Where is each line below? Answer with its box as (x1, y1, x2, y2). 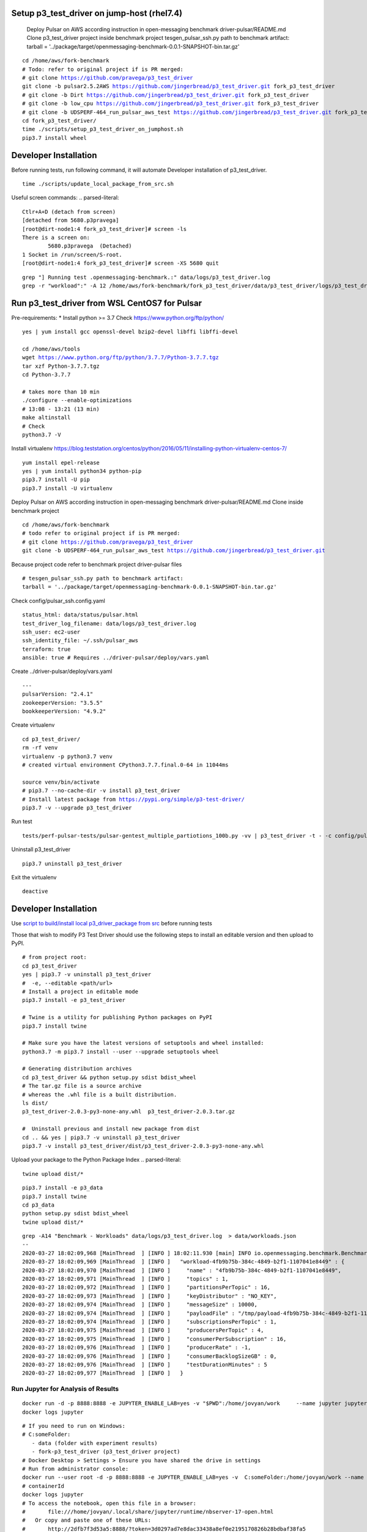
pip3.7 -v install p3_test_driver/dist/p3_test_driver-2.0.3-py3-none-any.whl (22, 1142, 264, 1149)
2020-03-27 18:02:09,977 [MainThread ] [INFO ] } (22, 1370, 183, 1377)
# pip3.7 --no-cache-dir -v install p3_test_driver (22, 787, 180, 794)
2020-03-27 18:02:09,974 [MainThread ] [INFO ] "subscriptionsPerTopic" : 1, (22, 1318, 277, 1325)
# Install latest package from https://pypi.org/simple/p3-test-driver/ (22, 795, 245, 803)
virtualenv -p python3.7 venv (22, 753, 113, 760)
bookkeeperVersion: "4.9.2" (22, 708, 106, 715)
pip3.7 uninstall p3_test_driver (22, 860, 122, 867)
